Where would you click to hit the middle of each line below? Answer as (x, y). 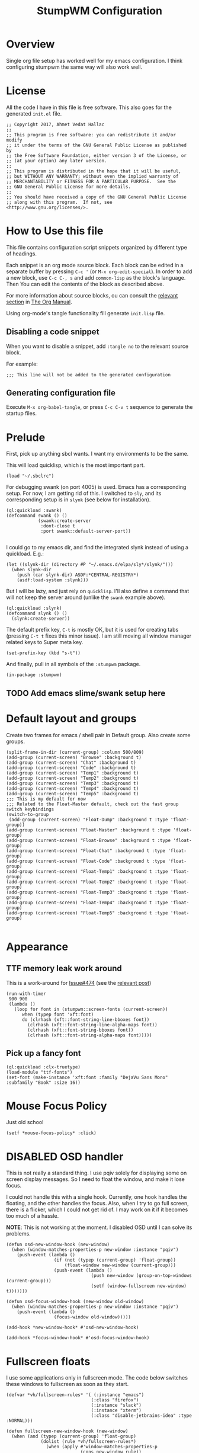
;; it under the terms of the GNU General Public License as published (96, 145)
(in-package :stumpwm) (34, 675)
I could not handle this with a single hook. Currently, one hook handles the (97, 1197)
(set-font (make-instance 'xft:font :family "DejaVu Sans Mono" (87, 1077)
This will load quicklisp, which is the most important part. (76, 465)
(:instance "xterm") (116, 1411)
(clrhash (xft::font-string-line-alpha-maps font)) (93, 1025)
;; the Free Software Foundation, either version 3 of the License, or (96, 155)
